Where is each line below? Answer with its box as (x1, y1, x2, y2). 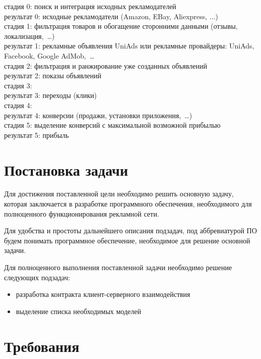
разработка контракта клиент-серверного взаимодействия (16, 289, 190, 299)
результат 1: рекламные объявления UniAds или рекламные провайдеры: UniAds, (4, 40, 254, 51)
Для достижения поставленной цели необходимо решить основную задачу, (4, 188, 234, 199)
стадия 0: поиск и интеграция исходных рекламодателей (4, 1, 177, 11)
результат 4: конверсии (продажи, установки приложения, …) (4, 110, 192, 120)
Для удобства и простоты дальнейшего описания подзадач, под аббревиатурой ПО (4, 225, 257, 236)
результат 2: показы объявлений (4, 70, 101, 81)
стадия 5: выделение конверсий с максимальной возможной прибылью (4, 120, 221, 130)
